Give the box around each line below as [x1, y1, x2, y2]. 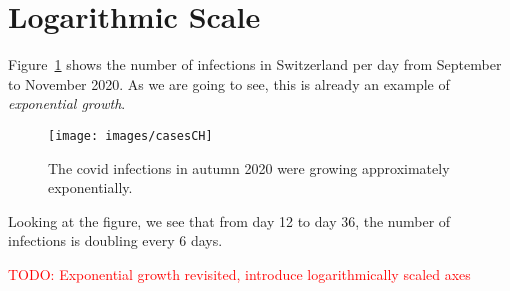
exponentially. [48, 177, 133, 198]
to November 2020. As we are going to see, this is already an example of [8, 73, 450, 94]
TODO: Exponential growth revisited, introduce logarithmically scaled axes [8, 263, 471, 284]
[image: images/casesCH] [48, 128, 213, 143]
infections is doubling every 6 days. [8, 230, 223, 251]
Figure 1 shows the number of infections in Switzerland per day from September [8, 54, 502, 75]
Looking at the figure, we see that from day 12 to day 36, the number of [8, 210, 451, 231]
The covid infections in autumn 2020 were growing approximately [48, 157, 450, 178]
